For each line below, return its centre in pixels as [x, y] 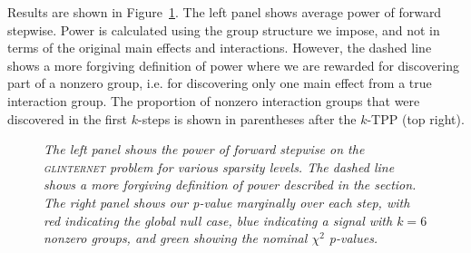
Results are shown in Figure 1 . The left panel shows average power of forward [225, 12]
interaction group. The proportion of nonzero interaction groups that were [214, 100]
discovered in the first [68, 118]
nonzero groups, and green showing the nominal [176, 238]
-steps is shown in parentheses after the [247, 118]
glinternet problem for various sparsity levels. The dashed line [219, 166]
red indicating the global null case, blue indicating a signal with [218, 220]
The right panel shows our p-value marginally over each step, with [227, 202]
